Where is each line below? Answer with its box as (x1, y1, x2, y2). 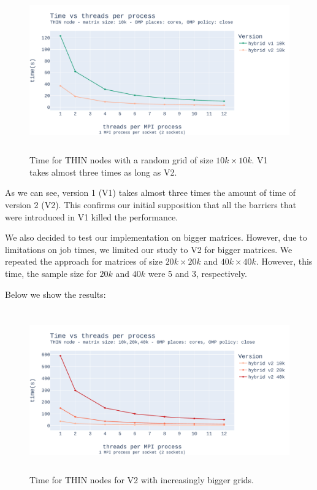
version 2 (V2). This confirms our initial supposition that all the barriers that (5, 198, 297, 211)
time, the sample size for (5, 266, 97, 279)
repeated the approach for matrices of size (5, 255, 162, 268)
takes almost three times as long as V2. (29, 165, 177, 178)
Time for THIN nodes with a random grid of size (29, 154, 213, 166)
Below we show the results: (5, 287, 106, 300)
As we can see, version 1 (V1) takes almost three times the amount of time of (5, 186, 296, 199)
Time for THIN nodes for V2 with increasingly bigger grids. (29, 473, 254, 486)
